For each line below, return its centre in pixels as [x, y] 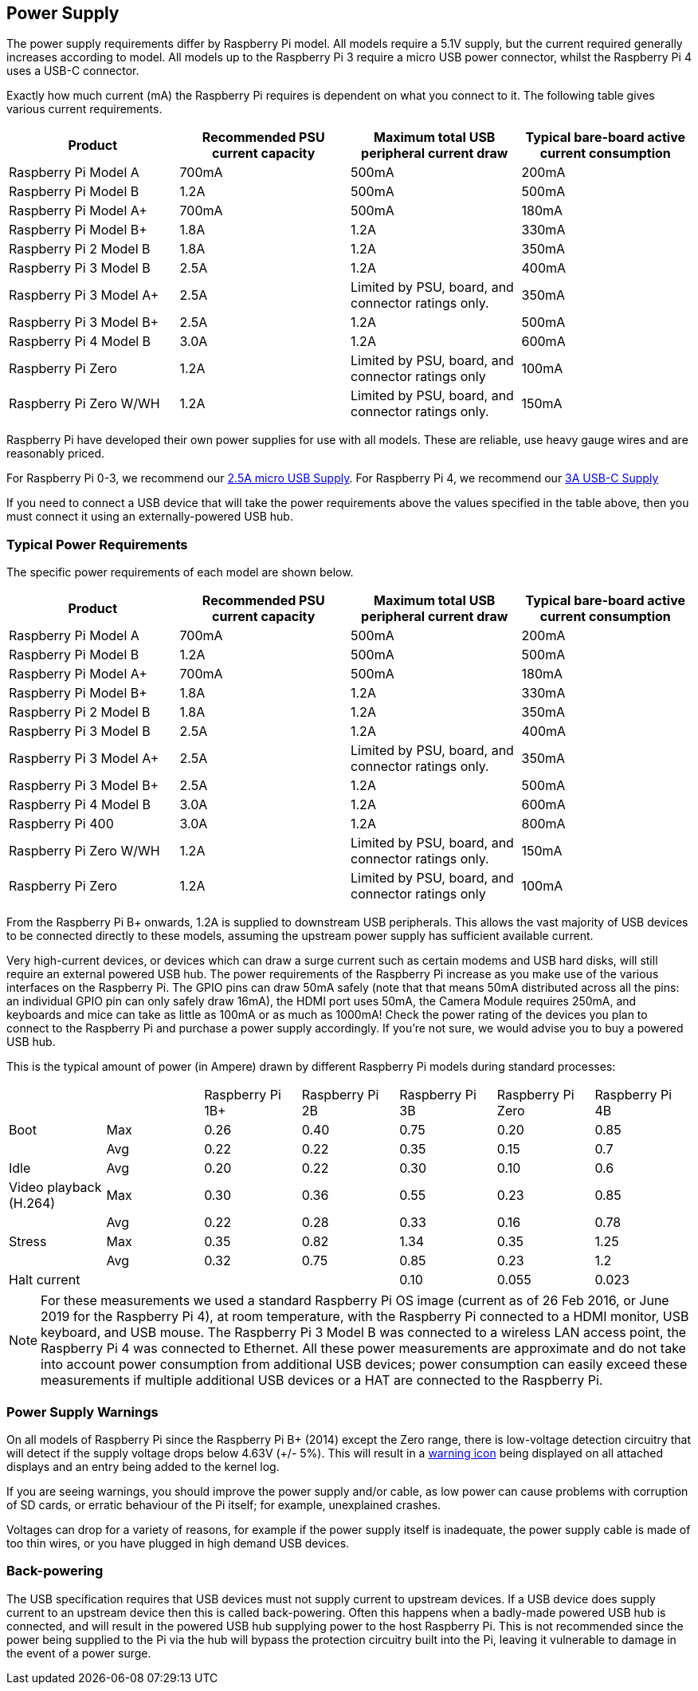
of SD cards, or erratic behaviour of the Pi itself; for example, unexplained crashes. [224, 1504]
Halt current [45, 1280]
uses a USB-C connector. [73, 71]
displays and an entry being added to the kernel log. [143, 1466]
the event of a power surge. [79, 1653]
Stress [28, 1242]
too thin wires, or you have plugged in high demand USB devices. [178, 1543]
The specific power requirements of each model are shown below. [180, 572]
